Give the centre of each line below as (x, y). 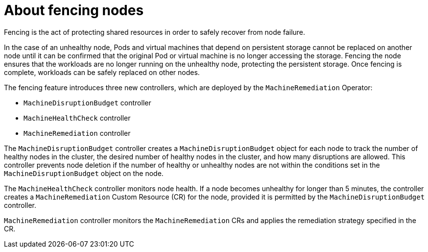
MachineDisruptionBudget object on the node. (84, 173)
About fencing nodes (74, 10)
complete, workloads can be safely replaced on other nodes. (102, 72)
